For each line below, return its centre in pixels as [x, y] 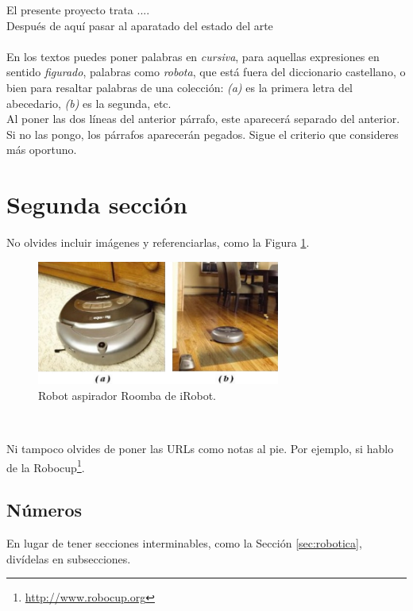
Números [44, 510]
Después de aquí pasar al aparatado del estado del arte [140, 25]
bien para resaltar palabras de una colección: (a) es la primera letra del [179, 87]
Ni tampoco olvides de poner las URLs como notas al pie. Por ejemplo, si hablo [200, 449]
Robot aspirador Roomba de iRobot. [127, 395]
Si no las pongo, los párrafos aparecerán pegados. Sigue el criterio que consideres [203, 134]
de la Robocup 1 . [46, 466]
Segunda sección [97, 204]
